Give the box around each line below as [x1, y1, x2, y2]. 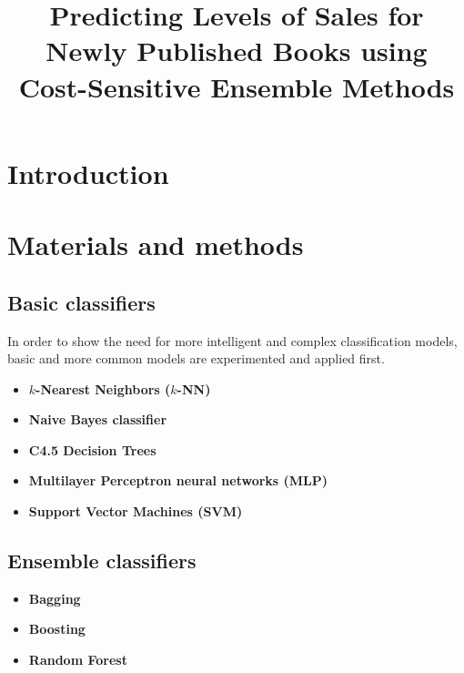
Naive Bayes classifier [28, 410, 167, 429]
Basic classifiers [7, 288, 156, 316]
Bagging [28, 588, 81, 607]
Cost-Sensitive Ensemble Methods [18, 67, 455, 105]
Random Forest [28, 650, 127, 669]
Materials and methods [7, 226, 304, 263]
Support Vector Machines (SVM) [28, 502, 243, 521]
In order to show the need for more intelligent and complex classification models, [7, 331, 458, 350]
